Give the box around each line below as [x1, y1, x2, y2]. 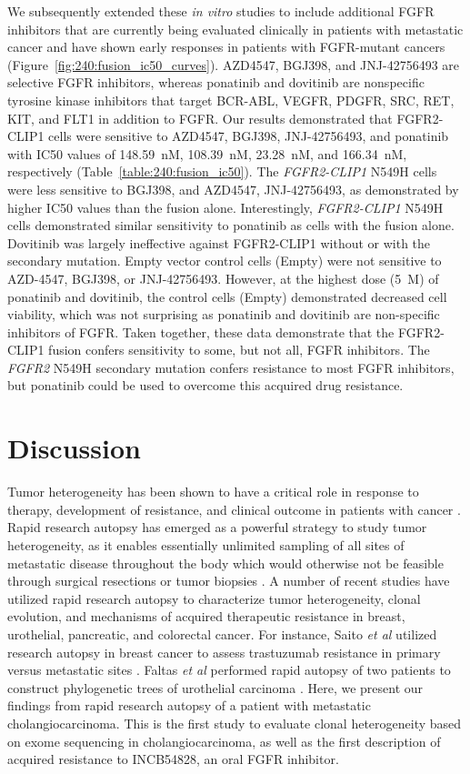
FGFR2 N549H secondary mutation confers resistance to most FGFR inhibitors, [7, 357, 455, 377]
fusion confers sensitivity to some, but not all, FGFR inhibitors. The [48, 340, 430, 359]
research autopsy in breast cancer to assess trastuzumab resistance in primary [7, 642, 441, 661]
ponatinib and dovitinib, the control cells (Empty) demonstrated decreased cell [7, 286, 447, 306]
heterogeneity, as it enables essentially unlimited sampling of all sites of [7, 535, 405, 554]
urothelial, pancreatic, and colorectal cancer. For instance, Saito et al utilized [7, 624, 437, 643]
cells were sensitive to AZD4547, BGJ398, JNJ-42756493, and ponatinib [48, 126, 449, 146]
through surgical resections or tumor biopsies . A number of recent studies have [7, 571, 450, 590]
